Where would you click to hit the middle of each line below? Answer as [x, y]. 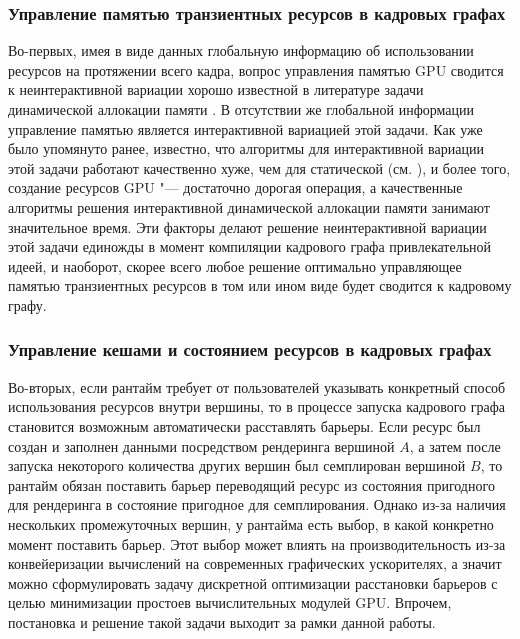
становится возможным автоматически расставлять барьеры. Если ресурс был [244, 425]
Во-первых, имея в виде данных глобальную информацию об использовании [241, 50]
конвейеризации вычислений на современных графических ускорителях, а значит [255, 563]
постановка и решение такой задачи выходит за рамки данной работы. [222, 621]
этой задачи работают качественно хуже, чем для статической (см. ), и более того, [259, 167]
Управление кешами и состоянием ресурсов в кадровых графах [250, 349]
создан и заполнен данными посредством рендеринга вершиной [201, 445]
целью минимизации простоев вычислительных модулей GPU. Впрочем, [230, 602]
